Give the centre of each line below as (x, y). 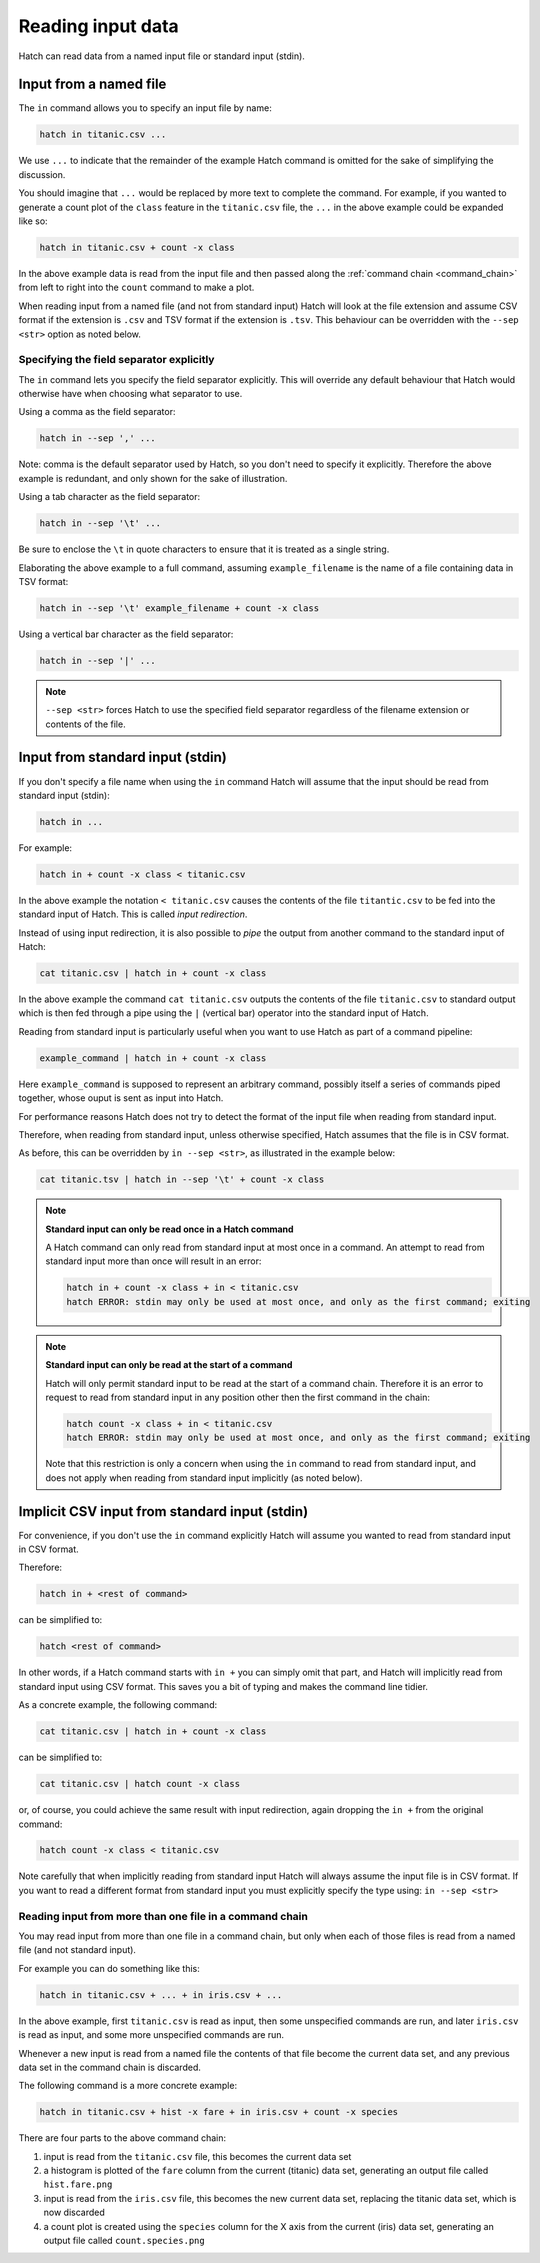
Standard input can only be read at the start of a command (169, 1365)
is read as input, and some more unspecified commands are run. (151, 2035)
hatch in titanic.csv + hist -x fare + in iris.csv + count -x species (219, 2112)
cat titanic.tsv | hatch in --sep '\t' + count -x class (182, 1179)
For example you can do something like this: (109, 1968)
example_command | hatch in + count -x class (153, 1058)
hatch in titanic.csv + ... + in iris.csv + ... (161, 1994)
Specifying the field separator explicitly (116, 360)
